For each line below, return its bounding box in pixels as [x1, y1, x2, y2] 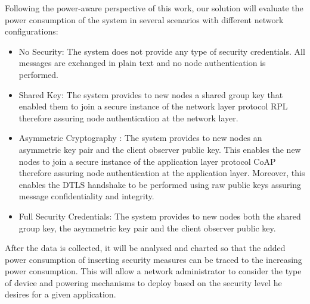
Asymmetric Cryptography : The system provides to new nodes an [18, 131, 262, 144]
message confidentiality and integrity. [18, 190, 154, 202]
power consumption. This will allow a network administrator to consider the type [5, 265, 302, 277]
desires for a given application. [5, 288, 116, 300]
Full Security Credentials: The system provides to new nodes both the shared [18, 209, 301, 222]
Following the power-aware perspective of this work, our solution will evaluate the [5, 2, 303, 14]
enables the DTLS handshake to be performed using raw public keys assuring [18, 178, 301, 190]
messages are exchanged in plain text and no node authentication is [18, 57, 266, 69]
